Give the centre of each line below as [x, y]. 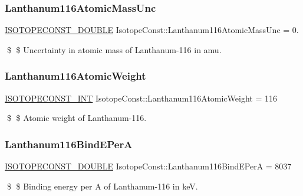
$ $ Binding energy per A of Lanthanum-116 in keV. [102, 186]
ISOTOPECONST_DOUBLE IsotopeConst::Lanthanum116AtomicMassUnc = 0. [152, 30]
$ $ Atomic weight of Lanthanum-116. [77, 118]
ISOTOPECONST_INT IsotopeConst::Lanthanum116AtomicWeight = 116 [141, 98]
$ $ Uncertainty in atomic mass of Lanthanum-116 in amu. [114, 49]
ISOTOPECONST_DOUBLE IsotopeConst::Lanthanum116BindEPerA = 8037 [148, 166]
